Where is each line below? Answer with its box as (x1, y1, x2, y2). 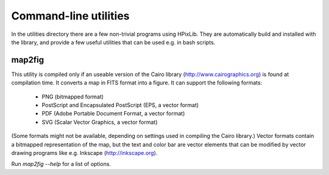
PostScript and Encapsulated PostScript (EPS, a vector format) (41, 101, 199, 109)
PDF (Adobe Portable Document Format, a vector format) (41, 110, 185, 117)
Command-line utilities (11, 9, 130, 22)
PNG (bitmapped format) (41, 93, 104, 100)
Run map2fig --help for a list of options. (11, 160, 111, 168)
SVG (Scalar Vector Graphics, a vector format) (41, 118, 158, 126)
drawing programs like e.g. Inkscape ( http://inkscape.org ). (11, 149, 158, 156)
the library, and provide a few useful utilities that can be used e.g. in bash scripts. (11, 38, 216, 46)
